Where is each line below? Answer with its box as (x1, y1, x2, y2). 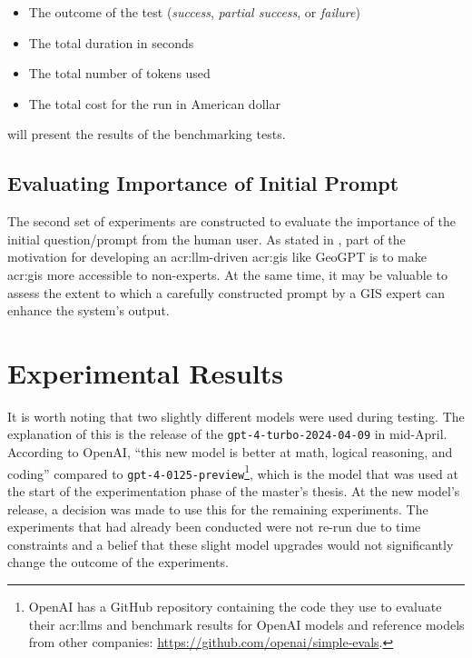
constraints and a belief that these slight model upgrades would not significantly (7, 534, 454, 553)
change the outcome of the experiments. (7, 553, 229, 572)
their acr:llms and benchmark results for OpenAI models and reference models (28, 614, 465, 633)
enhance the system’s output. (7, 301, 170, 320)
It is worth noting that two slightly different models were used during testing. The (7, 406, 465, 425)
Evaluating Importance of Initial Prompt (7, 169, 399, 197)
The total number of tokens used (28, 64, 211, 83)
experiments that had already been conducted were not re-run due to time (7, 517, 421, 536)
